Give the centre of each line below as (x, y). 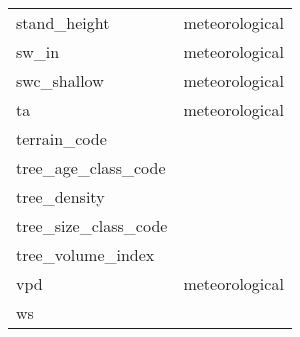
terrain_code (61, 138)
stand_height (63, 22)
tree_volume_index (85, 254)
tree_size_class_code (92, 225)
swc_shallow (60, 80)
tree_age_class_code (91, 167)
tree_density (60, 196)
